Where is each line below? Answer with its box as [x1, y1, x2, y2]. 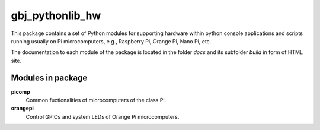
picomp [11, 88, 31, 95]
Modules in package [11, 72, 88, 83]
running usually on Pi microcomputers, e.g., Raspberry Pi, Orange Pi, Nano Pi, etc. [11, 37, 212, 45]
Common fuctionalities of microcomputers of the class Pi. [25, 97, 167, 104]
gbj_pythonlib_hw [11, 9, 101, 22]
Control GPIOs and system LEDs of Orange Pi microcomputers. [25, 113, 180, 120]
